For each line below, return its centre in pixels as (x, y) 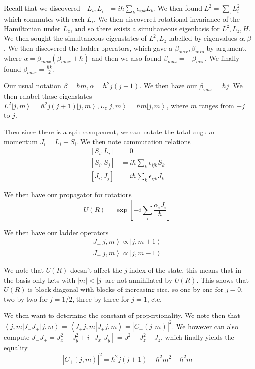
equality (16, 348)
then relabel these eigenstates (48, 96)
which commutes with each (44, 19)
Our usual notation (33, 86)
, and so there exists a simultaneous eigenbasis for (145, 28)
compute (17, 337)
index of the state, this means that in (185, 270)
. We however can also (205, 326)
